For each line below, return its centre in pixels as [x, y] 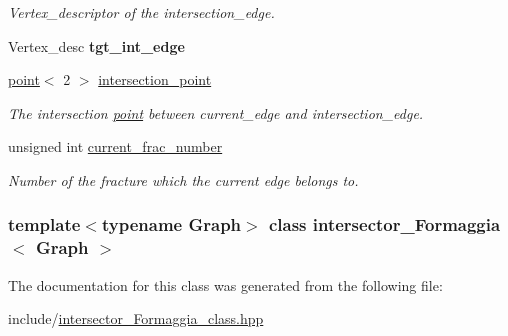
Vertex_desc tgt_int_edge [96, 45]
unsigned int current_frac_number [115, 146]
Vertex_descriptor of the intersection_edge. [141, 12]
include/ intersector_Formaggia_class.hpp [136, 318]
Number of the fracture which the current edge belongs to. [183, 179]
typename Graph [171, 224]
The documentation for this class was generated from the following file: [225, 284]
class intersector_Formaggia [384, 224]
